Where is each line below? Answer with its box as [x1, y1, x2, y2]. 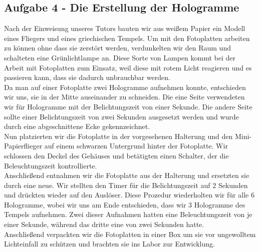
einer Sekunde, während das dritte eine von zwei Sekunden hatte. [4, 219, 204, 229]
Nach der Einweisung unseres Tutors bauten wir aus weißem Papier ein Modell [4, 23, 245, 33]
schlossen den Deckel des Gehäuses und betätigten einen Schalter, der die [4, 150, 229, 160]
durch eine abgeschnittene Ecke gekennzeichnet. [4, 121, 150, 131]
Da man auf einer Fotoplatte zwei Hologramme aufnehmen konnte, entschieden [4, 81, 246, 92]
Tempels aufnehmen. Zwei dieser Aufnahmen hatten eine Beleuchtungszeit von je [4, 209, 252, 219]
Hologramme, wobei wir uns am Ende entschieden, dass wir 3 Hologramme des [4, 199, 245, 209]
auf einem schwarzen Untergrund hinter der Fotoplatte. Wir [44, 140, 228, 151]
